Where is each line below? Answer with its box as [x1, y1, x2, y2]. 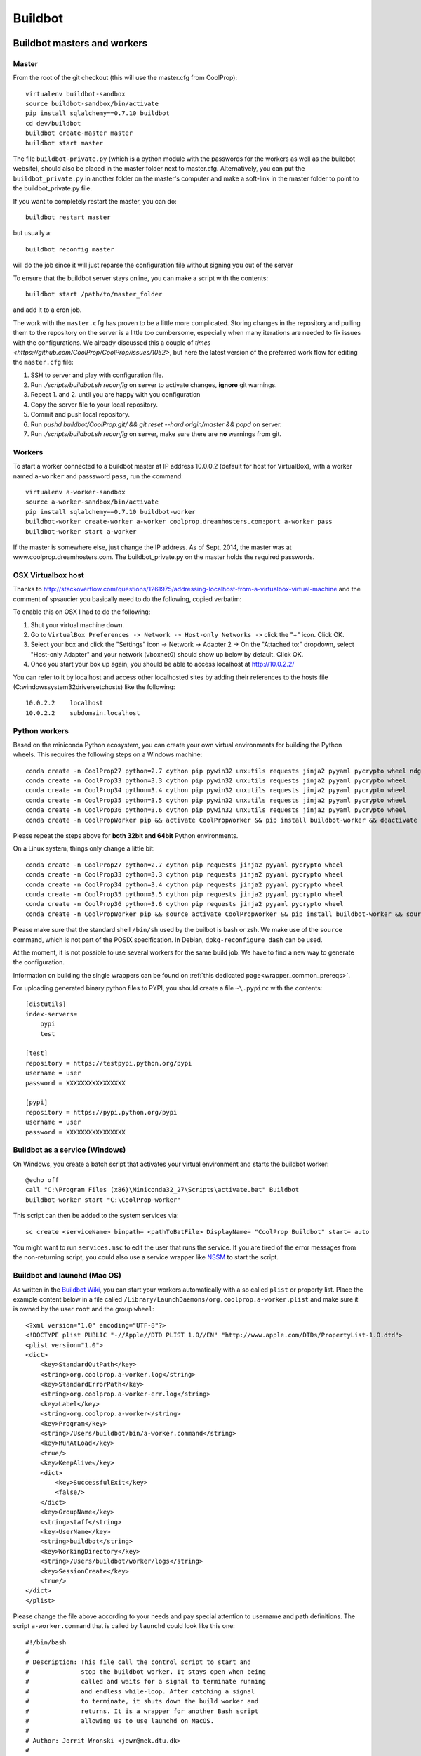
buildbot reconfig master [25, 245, 115, 253]
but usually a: [13, 229, 52, 237]
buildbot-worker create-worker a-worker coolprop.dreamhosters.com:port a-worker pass [25, 518, 333, 526]
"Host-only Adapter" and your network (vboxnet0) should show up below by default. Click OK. [30, 650, 304, 658]
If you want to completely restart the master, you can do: [13, 197, 177, 205]
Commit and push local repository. [30, 410, 130, 419]
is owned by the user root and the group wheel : [13, 1305, 154, 1313]
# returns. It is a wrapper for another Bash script [25, 1707, 259, 1715]
